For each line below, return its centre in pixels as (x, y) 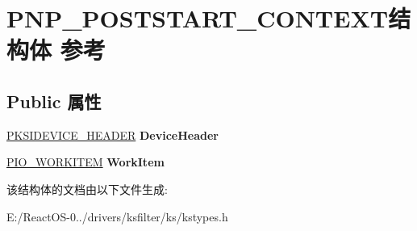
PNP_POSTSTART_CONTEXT (198, 18)
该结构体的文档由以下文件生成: (87, 189)
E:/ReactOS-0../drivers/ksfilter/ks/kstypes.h (117, 216)
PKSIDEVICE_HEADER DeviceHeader (113, 134)
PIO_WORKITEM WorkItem (85, 162)
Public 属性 (54, 101)
